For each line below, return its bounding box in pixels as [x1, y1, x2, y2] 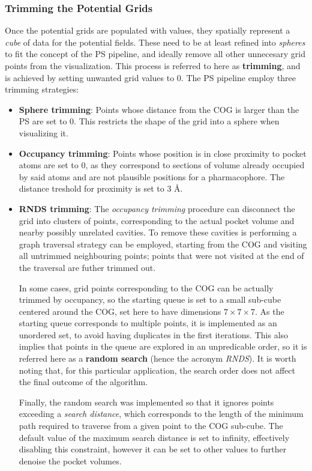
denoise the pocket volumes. [19, 454, 122, 467]
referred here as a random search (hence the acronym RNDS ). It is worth [19, 352, 296, 365]
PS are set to [19, 115, 67, 127]
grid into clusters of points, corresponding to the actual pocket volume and [19, 214, 295, 226]
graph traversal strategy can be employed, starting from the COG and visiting [19, 237, 307, 250]
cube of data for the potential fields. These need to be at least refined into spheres [5, 35, 305, 48]
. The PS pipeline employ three [181, 71, 296, 84]
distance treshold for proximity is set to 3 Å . [19, 182, 183, 195]
